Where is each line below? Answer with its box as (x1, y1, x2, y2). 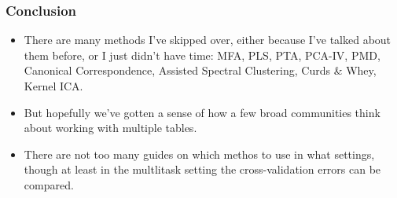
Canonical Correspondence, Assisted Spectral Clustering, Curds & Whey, (24, 62, 377, 79)
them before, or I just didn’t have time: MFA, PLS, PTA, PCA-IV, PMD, (24, 46, 380, 63)
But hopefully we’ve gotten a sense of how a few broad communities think (24, 104, 380, 120)
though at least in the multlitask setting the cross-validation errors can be (24, 161, 381, 178)
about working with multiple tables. (24, 119, 197, 136)
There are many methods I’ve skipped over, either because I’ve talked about (24, 31, 391, 48)
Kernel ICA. (24, 78, 83, 93)
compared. (24, 176, 74, 192)
